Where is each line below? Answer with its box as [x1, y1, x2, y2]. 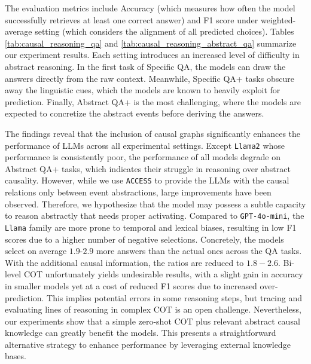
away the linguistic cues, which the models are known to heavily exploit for [5, 84, 280, 96]
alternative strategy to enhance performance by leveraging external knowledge [5, 338, 291, 350]
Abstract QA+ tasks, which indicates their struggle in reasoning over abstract [5, 162, 291, 175]
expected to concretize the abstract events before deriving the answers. [5, 107, 264, 120]
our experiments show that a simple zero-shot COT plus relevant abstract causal [5, 314, 300, 327]
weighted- [260, 13, 296, 26]
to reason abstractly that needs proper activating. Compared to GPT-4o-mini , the [5, 209, 304, 222]
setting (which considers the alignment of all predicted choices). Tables [35, 25, 294, 38]
